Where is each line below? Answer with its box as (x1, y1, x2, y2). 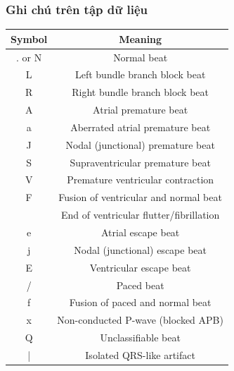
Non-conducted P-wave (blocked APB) (57, 312, 223, 327)
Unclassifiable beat (100, 330, 181, 345)
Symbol (11, 31, 48, 46)
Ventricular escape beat (89, 260, 191, 274)
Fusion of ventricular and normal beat (58, 190, 222, 205)
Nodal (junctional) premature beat (65, 137, 215, 152)
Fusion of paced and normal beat (69, 295, 212, 310)
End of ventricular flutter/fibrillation (61, 207, 220, 222)
